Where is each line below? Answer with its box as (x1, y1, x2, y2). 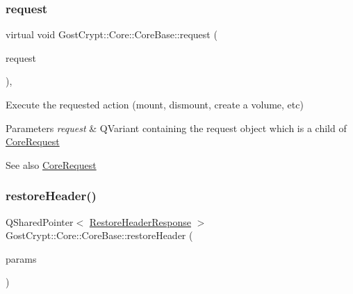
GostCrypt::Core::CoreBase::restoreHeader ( (6, 228, 193, 243)
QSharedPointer (6, 214, 74, 229)
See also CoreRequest (6, 157, 97, 172)
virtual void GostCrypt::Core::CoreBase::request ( (6, 27, 217, 42)
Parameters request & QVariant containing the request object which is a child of (6, 120, 347, 135)
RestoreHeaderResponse (89, 214, 191, 229)
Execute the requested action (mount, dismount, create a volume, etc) (6, 97, 304, 111)
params (6, 251, 37, 266)
